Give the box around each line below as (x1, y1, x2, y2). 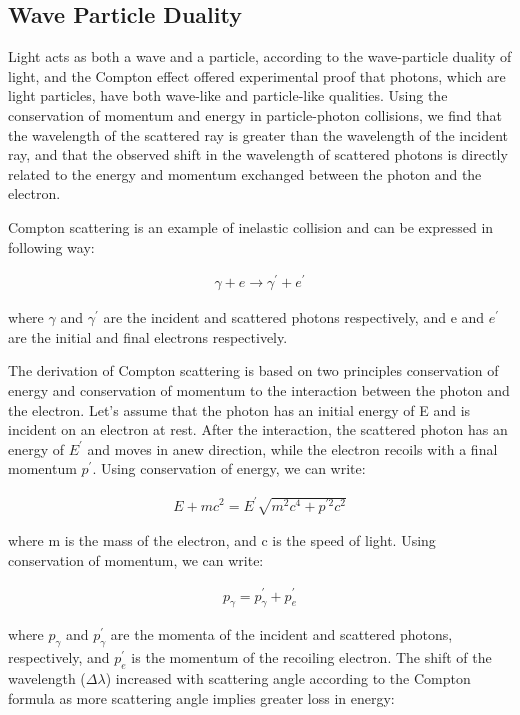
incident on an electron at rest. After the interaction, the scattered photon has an (8, 419, 508, 440)
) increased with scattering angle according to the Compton (105, 667, 471, 688)
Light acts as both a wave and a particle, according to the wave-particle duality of (8, 46, 512, 67)
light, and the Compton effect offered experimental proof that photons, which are (8, 65, 506, 86)
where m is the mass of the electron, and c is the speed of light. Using (8, 530, 436, 551)
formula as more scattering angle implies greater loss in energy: (8, 687, 395, 708)
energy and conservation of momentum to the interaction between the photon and (8, 380, 510, 401)
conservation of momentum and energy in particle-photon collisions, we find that (8, 104, 502, 125)
